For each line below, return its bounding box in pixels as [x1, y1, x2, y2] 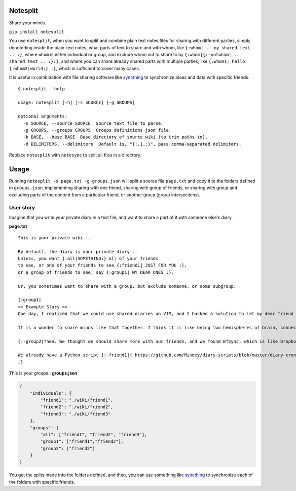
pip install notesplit [9, 29, 64, 35]
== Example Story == [18, 304, 68, 309]
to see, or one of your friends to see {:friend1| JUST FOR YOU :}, [18, 263, 187, 268]
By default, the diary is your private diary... [18, 249, 138, 254]
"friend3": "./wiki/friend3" [40, 411, 111, 416]
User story [9, 204, 36, 211]
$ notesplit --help [18, 86, 65, 91]
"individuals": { [30, 390, 72, 396]
